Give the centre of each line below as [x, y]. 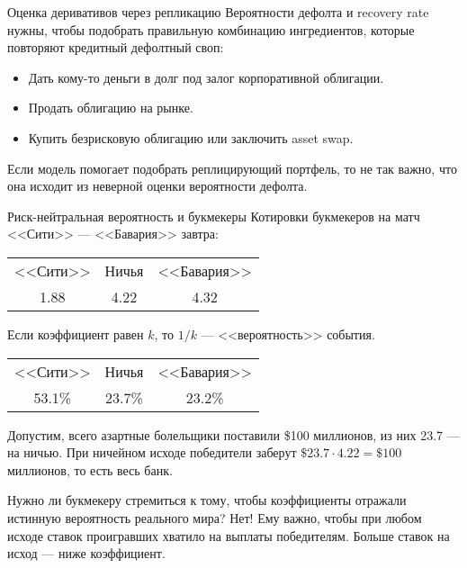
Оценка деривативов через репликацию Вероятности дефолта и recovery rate [218, 12]
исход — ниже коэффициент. [86, 553]
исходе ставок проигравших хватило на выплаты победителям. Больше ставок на [229, 535]
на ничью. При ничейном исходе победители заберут [152, 452]
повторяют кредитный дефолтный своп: [116, 47]
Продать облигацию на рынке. [111, 108]
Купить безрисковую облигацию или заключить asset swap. [191, 137]
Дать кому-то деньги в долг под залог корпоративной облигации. [206, 77]
